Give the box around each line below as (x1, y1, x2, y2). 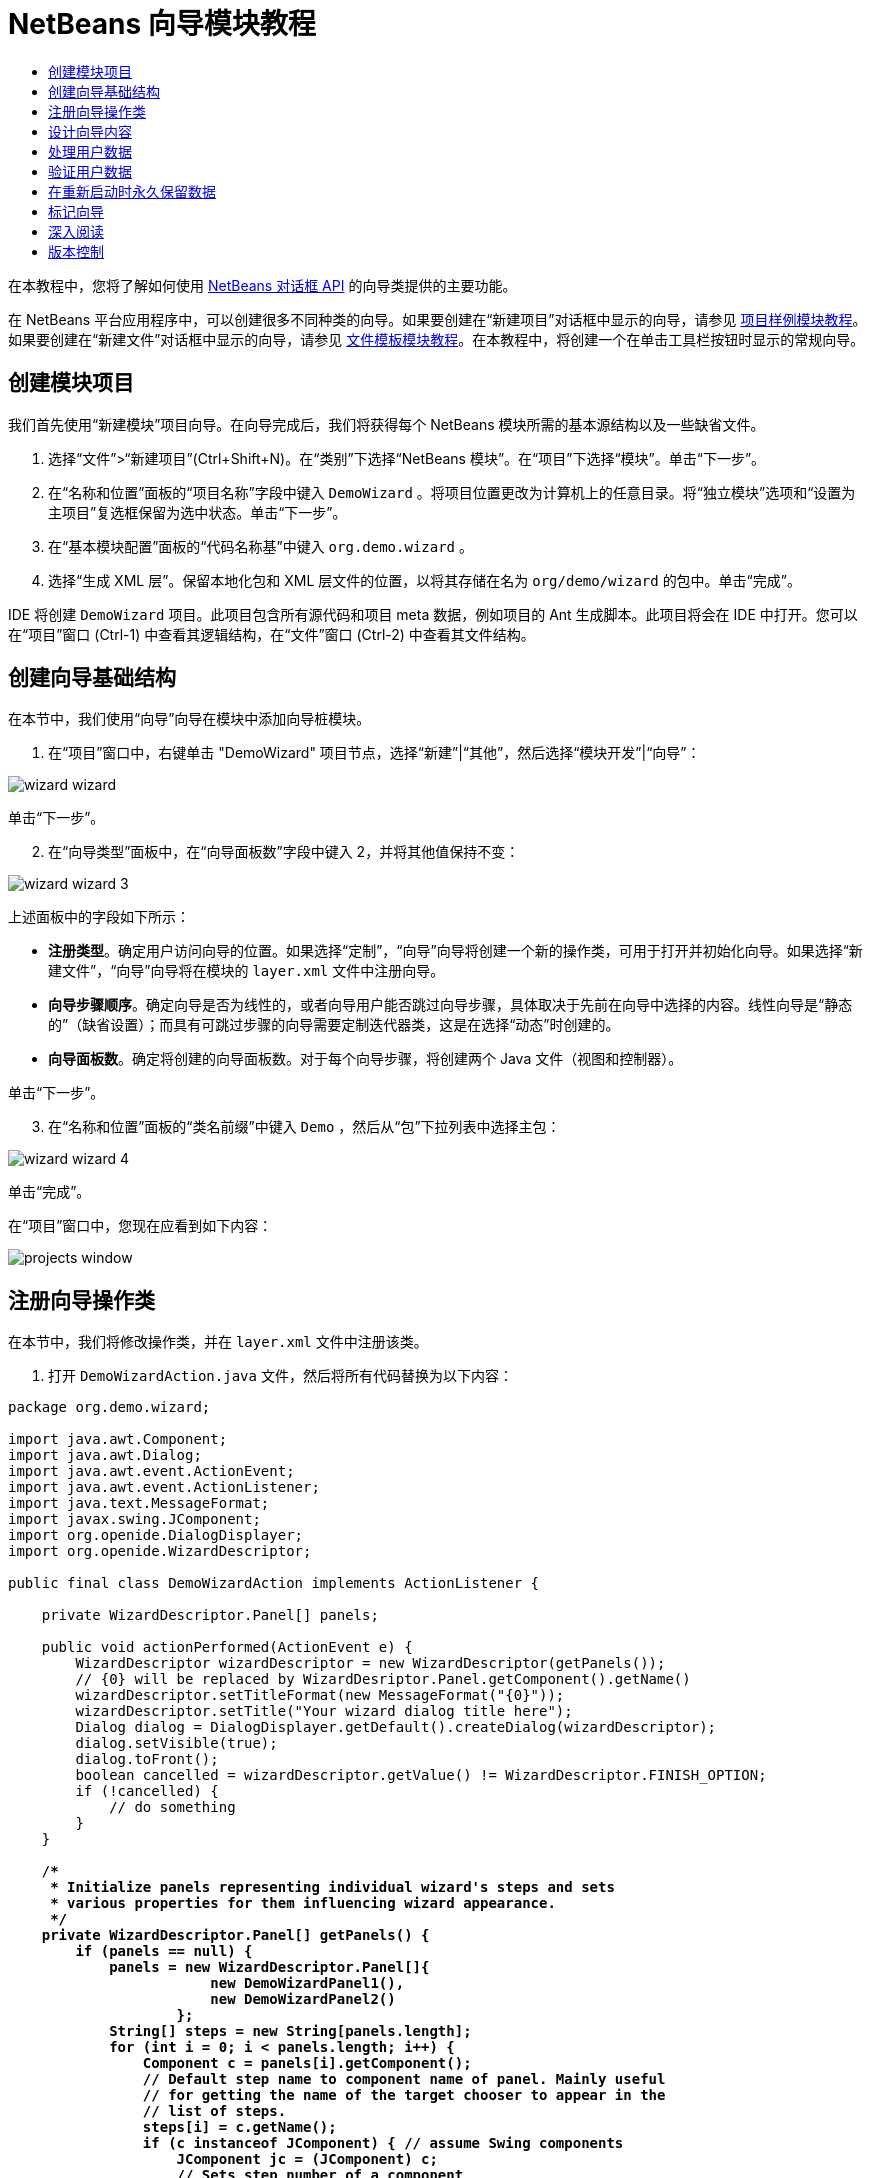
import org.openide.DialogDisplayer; (8, 1527, 304, 1544)
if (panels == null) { (75, 1943, 253, 1960)
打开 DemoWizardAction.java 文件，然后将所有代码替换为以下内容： (48, 1367, 513, 1385)
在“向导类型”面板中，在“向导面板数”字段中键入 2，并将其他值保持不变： (48, 843, 520, 861)
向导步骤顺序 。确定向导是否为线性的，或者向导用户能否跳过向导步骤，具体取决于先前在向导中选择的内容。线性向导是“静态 (48, 996, 853, 1014)
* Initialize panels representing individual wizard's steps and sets (50, 1879, 615, 1896)
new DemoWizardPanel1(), (210, 1975, 405, 1992)
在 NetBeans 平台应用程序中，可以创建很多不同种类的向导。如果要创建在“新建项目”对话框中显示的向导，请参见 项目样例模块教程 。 (8, 310, 867, 328)
